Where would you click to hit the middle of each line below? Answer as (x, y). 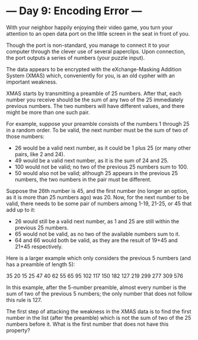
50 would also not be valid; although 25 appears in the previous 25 (96, 173)
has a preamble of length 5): (41, 264)
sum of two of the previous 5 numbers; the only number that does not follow (99, 293)
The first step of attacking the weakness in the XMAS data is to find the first (99, 311)
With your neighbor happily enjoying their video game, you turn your (90, 27)
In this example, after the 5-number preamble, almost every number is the (96, 287)
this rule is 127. (24, 300)
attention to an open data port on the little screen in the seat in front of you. (98, 33)
